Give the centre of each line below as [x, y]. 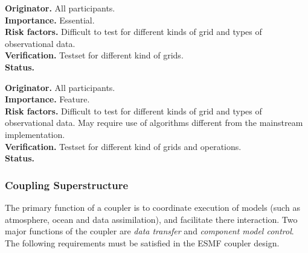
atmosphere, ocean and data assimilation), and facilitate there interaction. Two [151, 219]
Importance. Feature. [47, 99]
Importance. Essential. [50, 20]
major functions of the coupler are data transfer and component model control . [149, 231]
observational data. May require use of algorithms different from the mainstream [154, 123]
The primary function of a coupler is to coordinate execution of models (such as [152, 207]
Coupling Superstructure [67, 185]
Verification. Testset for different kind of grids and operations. [123, 146]
